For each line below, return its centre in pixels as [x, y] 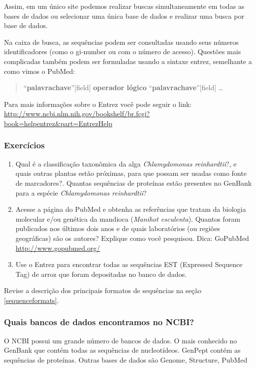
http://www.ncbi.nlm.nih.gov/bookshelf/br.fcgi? [77, 114]
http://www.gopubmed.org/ [58, 248]
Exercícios [24, 145]
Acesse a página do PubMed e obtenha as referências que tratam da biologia [131, 209]
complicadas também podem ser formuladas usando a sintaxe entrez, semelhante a [128, 61]
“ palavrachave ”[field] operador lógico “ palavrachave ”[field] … [123, 87]
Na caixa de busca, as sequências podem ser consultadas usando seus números [121, 42]
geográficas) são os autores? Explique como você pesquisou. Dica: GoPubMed [132, 238]
